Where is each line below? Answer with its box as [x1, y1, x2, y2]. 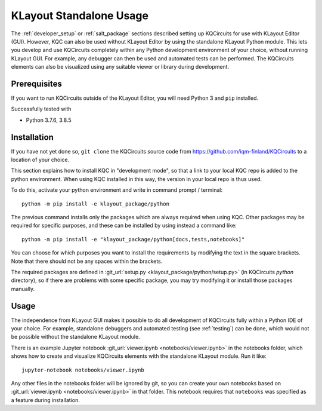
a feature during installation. [11, 396, 80, 403]
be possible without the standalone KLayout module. [11, 333, 140, 341]
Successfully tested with [11, 105, 72, 113]
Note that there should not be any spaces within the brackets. [11, 257, 163, 265]
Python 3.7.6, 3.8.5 [26, 116, 72, 124]
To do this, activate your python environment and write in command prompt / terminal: [11, 186, 223, 194]
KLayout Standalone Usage [11, 9, 149, 22]
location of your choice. [11, 156, 70, 164]
